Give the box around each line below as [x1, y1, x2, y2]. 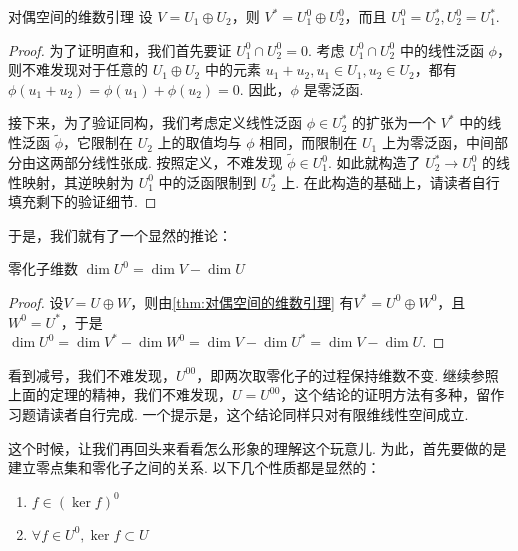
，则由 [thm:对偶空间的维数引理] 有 [130, 291, 354, 312]
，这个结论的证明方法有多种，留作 [280, 384, 505, 405]
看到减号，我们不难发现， [8, 364, 176, 385]
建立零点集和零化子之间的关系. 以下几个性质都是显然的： [8, 457, 381, 478]
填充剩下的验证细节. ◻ [8, 191, 157, 212]
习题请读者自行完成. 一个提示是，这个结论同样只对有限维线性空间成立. [8, 403, 469, 424]
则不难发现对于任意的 [8, 59, 148, 80]
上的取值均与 [157, 132, 242, 153]
